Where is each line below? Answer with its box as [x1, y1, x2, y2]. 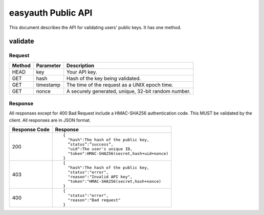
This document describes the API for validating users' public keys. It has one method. [9, 24, 181, 30]
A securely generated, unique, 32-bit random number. [66, 88, 191, 95]
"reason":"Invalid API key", [67, 174, 133, 180]
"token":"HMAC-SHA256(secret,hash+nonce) [67, 179, 161, 184]
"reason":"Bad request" [67, 197, 121, 203]
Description [66, 62, 95, 69]
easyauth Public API [9, 7, 92, 18]
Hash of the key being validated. [66, 75, 141, 82]
